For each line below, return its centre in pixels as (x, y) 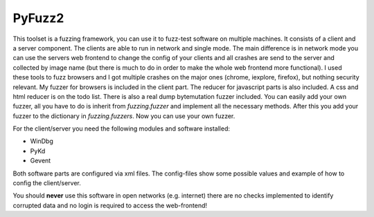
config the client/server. (47, 183)
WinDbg (42, 141)
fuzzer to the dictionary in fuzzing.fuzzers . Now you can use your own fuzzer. (124, 116)
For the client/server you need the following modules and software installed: (121, 129)
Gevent (41, 161)
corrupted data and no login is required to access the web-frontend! (110, 205)
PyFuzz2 (38, 18)
